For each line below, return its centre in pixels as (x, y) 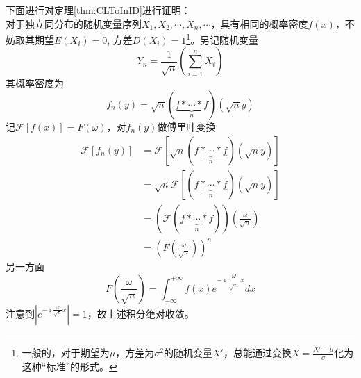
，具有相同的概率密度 (259, 23)
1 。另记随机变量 (223, 39)
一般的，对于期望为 (66, 353)
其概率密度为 (35, 83)
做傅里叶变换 (186, 127)
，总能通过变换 (257, 353)
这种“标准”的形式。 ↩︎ (69, 366)
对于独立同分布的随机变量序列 (74, 23)
